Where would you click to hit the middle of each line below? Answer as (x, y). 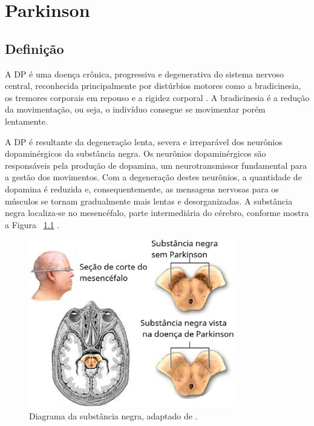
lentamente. (26, 121)
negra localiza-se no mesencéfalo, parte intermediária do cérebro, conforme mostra (157, 213)
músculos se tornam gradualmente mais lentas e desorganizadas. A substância (149, 201)
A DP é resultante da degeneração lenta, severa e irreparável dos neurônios (144, 141)
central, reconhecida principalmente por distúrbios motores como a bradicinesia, (153, 86)
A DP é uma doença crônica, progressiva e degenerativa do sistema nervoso (144, 74)
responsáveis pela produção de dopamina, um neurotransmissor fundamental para (156, 165)
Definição (34, 48)
